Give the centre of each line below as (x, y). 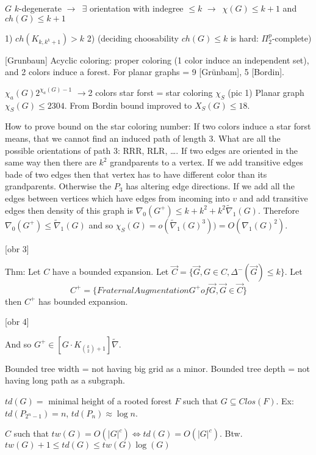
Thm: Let (23, 271)
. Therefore (278, 210)
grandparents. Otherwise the (58, 186)
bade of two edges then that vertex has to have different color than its (136, 174)
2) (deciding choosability (133, 38)
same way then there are (51, 162)
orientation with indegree (136, 8)
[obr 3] (17, 248)
